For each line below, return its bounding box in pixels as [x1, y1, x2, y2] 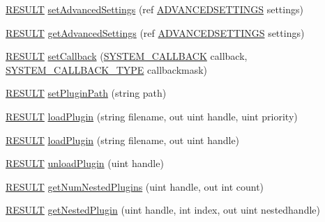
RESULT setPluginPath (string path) [6, 86, 167, 100]
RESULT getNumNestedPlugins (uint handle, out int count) [6, 179, 264, 193]
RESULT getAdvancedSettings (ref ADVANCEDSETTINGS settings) [6, 25, 305, 40]
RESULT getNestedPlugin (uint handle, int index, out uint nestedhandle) [6, 203, 320, 217]
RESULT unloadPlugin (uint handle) [6, 156, 164, 171]
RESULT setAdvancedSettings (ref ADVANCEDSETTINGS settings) [6, 2, 303, 16]
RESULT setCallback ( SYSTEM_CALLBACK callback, [6, 49, 248, 63]
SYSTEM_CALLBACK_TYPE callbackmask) [6, 62, 208, 77]
